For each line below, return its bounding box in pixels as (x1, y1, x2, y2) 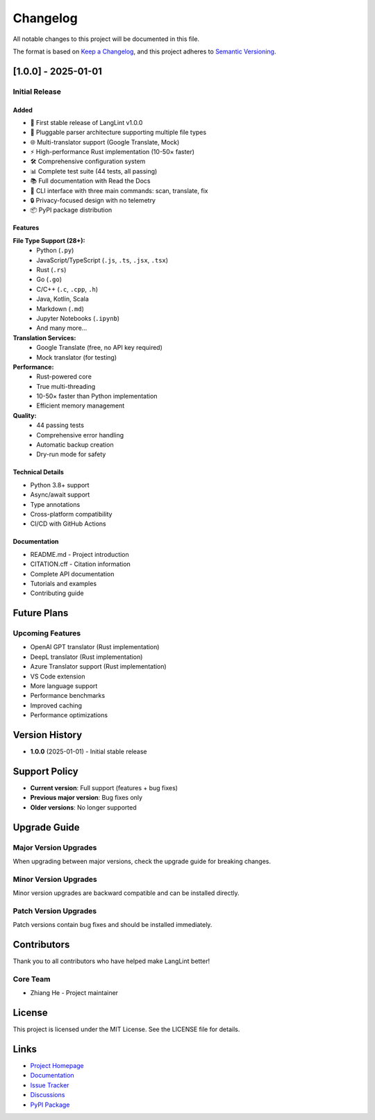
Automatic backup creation (36, 441, 114, 449)
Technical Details (12, 468, 64, 476)
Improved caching (30, 701, 83, 710)
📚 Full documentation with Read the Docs (30, 177, 151, 185)
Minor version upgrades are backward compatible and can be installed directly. (12, 889, 240, 897)
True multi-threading (36, 382, 96, 390)
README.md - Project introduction (30, 550, 130, 558)
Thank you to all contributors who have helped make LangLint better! (12, 957, 210, 965)
